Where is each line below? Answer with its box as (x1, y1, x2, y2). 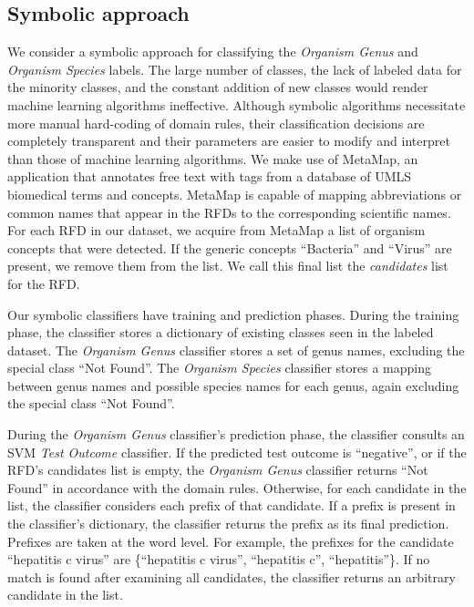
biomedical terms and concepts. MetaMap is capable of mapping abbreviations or (7, 184, 462, 203)
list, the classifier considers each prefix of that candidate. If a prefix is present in (7, 496, 456, 515)
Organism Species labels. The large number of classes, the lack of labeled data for (7, 59, 462, 78)
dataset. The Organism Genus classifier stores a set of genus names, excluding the (7, 340, 465, 359)
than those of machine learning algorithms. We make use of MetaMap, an (7, 149, 418, 168)
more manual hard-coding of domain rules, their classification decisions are (7, 113, 425, 132)
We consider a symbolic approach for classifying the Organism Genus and (7, 42, 418, 61)
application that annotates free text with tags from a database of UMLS (7, 167, 412, 186)
